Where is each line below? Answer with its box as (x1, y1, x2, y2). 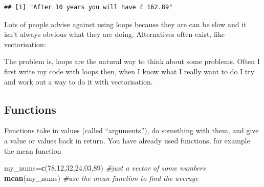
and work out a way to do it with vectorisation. (4, 76, 153, 87)
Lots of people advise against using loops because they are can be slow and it (4, 18, 247, 29)
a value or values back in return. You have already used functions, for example (4, 135, 250, 146)
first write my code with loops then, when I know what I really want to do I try (4, 66, 255, 76)
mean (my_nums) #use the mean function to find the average (4, 172, 199, 183)
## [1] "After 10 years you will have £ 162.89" (4, 4, 173, 11)
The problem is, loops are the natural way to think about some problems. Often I (4, 56, 260, 67)
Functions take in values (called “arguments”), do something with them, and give (4, 125, 259, 136)
